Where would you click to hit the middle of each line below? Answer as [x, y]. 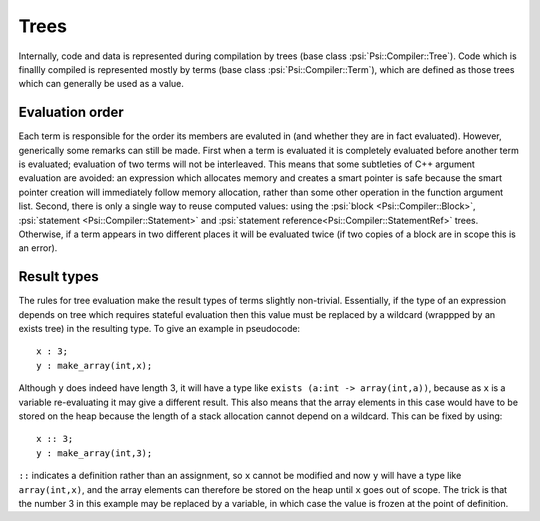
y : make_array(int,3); [94, 453]
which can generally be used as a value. [101, 84]
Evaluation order [71, 112]
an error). [38, 248]
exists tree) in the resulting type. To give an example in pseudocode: [159, 329]
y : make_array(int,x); [94, 365]
